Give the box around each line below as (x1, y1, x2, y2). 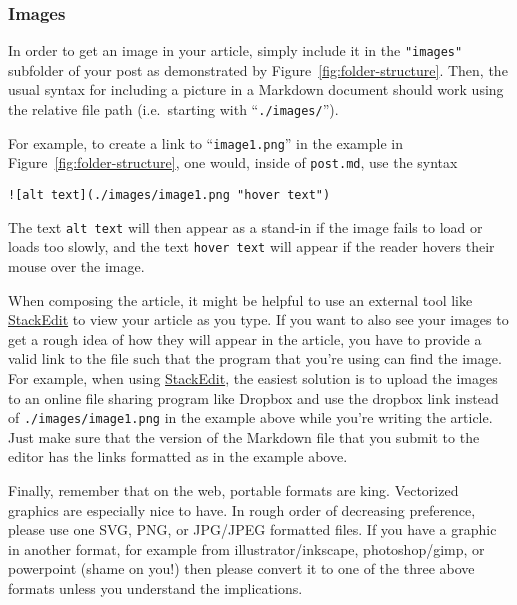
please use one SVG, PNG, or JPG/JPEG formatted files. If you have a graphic (8, 519, 497, 540)
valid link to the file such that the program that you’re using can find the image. (8, 348, 502, 369)
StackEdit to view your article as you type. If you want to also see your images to (8, 309, 509, 330)
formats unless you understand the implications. (8, 577, 303, 598)
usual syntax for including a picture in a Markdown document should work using (8, 79, 504, 100)
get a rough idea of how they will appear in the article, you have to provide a (8, 328, 482, 349)
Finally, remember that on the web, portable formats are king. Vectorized (8, 480, 459, 500)
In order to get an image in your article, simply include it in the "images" (8, 40, 463, 61)
